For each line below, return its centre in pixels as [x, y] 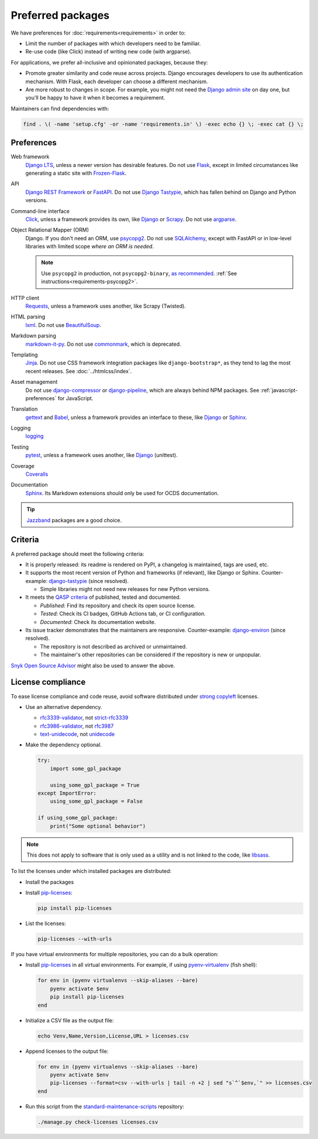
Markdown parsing [34, 336]
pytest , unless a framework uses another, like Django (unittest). [101, 455]
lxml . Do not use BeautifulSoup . [63, 325]
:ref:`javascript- [279, 390]
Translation [24, 409]
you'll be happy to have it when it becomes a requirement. [95, 98]
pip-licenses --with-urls [75, 939]
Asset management [34, 382]
